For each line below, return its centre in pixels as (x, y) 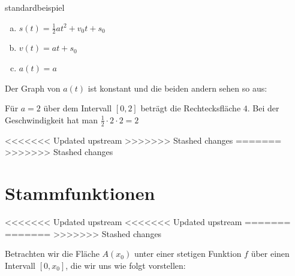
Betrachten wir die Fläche (52, 254)
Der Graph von (33, 88)
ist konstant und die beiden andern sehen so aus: (177, 88)
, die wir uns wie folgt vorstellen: (126, 265)
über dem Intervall (78, 108)
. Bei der (263, 108)
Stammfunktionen (80, 193)
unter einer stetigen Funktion (188, 254)
